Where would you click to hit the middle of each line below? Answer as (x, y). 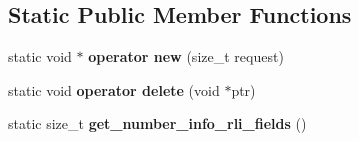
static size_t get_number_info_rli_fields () (157, 123)
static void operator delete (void (114, 89)
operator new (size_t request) (186, 56)
